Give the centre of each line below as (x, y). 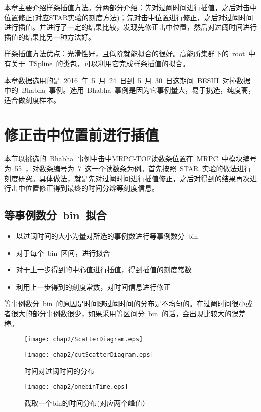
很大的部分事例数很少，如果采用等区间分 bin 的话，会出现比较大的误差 (128, 313)
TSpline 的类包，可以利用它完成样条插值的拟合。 (109, 63)
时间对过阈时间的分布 (59, 371)
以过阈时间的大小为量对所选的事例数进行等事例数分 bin (107, 236)
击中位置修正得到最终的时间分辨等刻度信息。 (85, 188)
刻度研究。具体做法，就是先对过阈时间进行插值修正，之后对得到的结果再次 (127, 178)
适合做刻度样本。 (32, 100)
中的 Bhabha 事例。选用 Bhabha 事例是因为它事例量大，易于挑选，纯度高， (130, 90)
